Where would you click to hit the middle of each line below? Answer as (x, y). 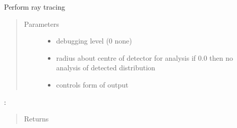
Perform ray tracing (35, 7)
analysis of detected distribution (106, 68)
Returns (36, 119)
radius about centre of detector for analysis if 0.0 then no (144, 57)
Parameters (41, 24)
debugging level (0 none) (94, 41)
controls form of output (92, 84)
